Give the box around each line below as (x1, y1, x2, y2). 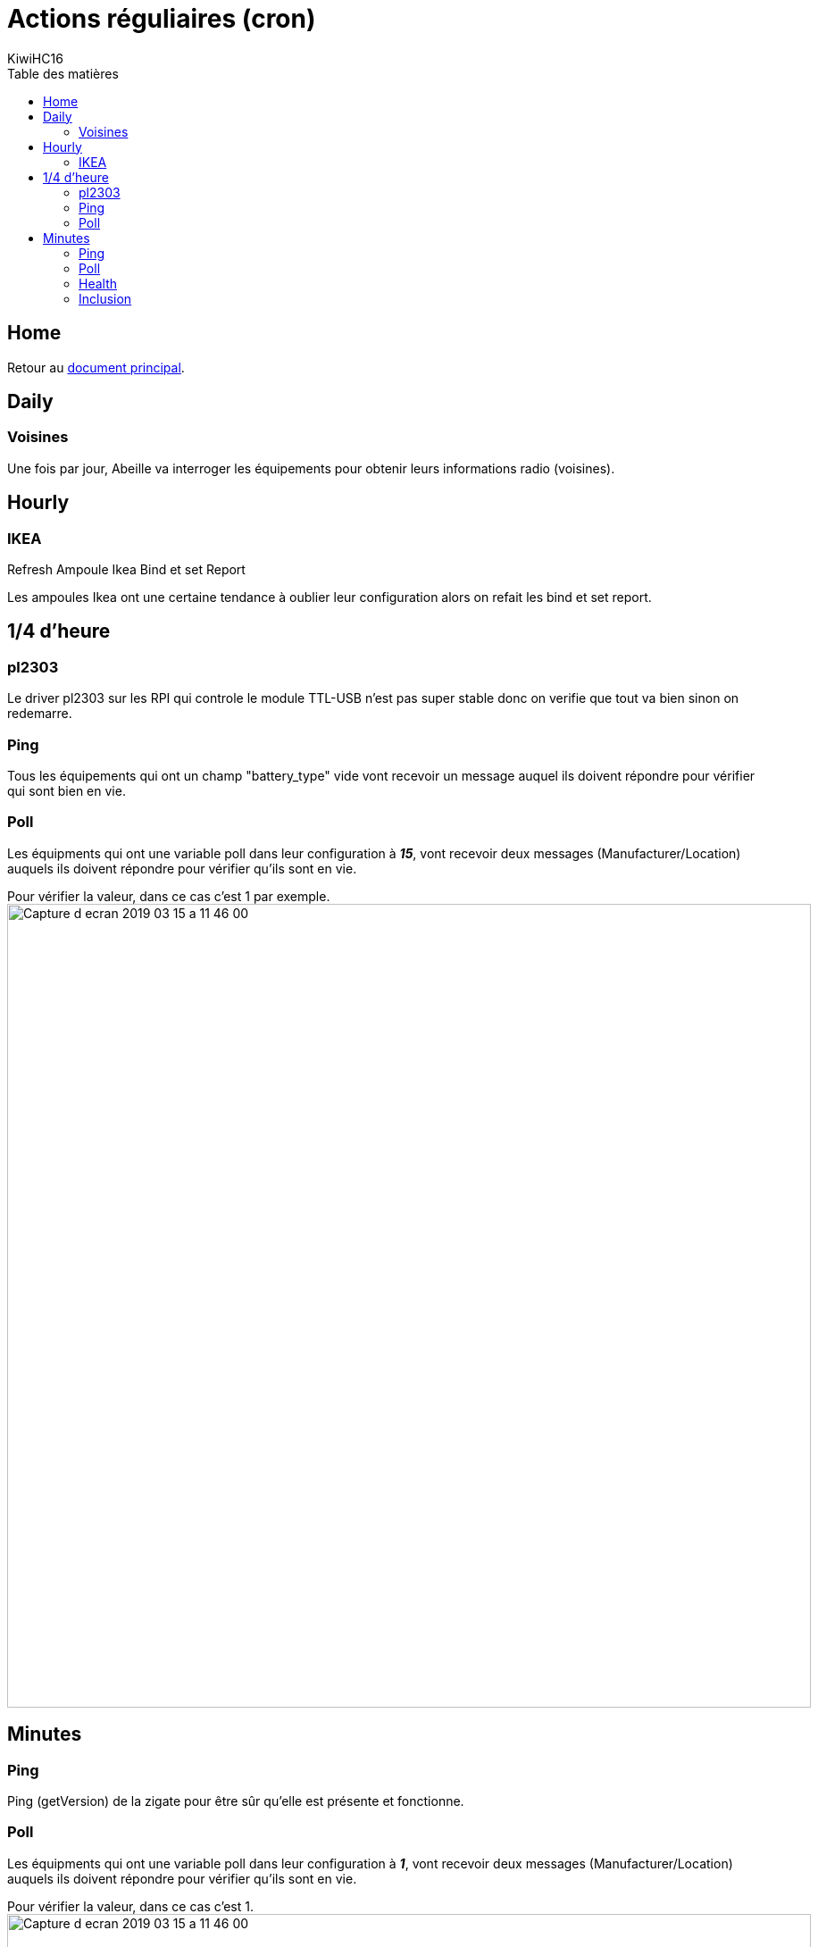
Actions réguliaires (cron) (7, 4, 316, 34)
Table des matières (7, 65, 119, 81)
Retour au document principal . (7, 359, 185, 375)
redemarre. (7, 706, 72, 722)
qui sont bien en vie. (7, 783, 126, 798)
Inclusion (79, 290, 132, 306)
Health (79, 275, 118, 291)
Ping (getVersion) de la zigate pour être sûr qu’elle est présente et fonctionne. (7, 1792, 464, 1809)
